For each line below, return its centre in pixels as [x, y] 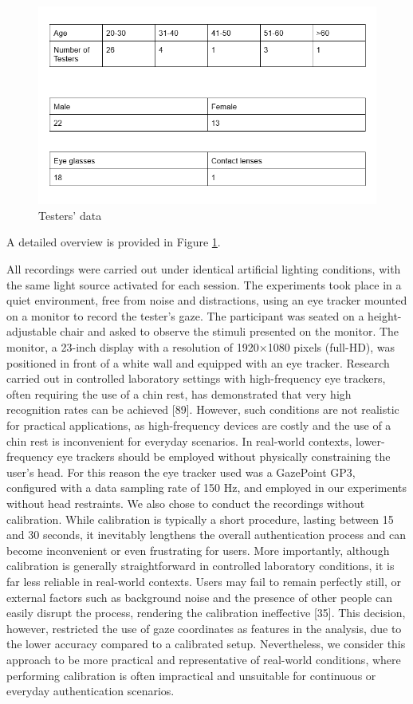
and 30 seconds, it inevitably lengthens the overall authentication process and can [206, 535]
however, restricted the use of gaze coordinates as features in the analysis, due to [204, 628]
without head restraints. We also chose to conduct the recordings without [186, 503]
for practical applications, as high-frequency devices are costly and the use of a [199, 425]
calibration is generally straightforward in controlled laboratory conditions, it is [201, 566]
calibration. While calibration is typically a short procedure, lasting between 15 [200, 519]
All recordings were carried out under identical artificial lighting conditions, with [204, 269]
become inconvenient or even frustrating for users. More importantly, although [198, 550]
